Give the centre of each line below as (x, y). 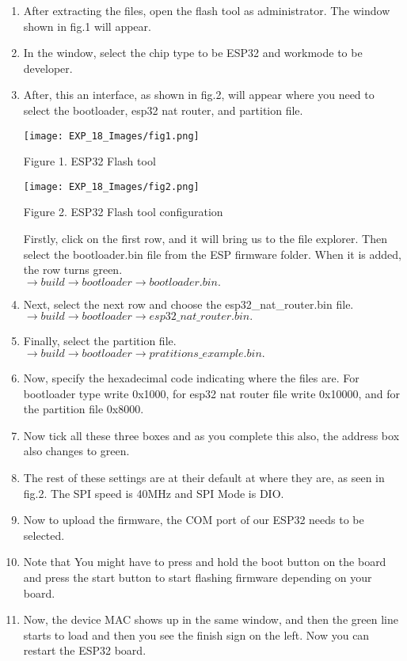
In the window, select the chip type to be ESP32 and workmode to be (193, 53)
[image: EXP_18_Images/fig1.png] (111, 136)
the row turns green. (73, 270)
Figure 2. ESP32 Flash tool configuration (123, 212)
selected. (44, 535)
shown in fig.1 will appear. (87, 26)
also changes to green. (76, 451)
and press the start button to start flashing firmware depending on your (198, 577)
